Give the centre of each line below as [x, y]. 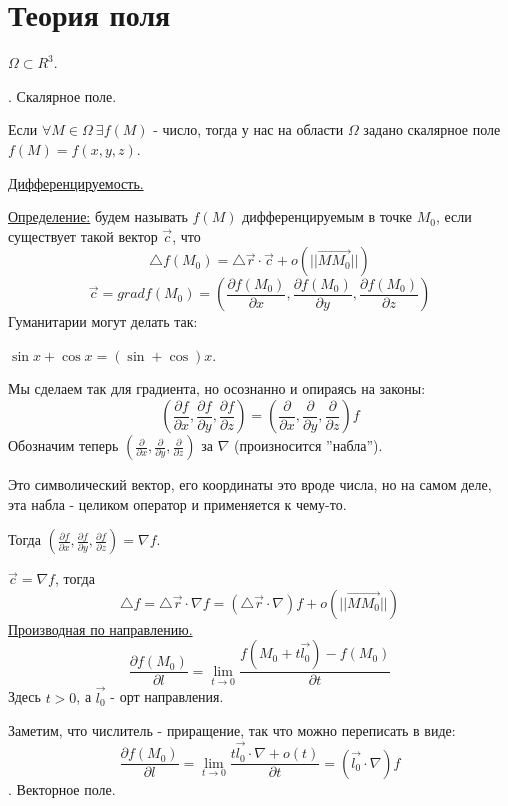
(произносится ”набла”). [308, 445]
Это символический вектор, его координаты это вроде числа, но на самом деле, [250, 484]
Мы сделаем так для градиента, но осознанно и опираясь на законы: [217, 388]
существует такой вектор [83, 235]
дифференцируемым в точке [327, 216]
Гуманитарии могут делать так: [103, 321]
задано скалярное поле [432, 129]
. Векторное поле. [62, 788]
